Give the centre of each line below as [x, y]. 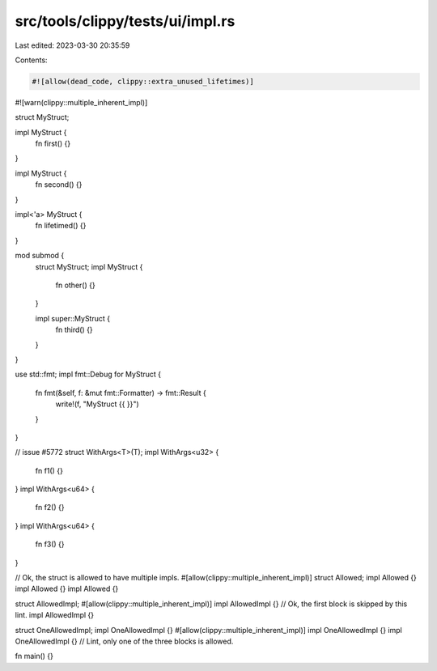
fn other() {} [76, 285]
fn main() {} [34, 656]
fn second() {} [59, 185]
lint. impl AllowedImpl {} [55, 615]
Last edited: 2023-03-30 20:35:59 [72, 45]
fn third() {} [74, 330]
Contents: [31, 60]
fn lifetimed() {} [61, 226]
